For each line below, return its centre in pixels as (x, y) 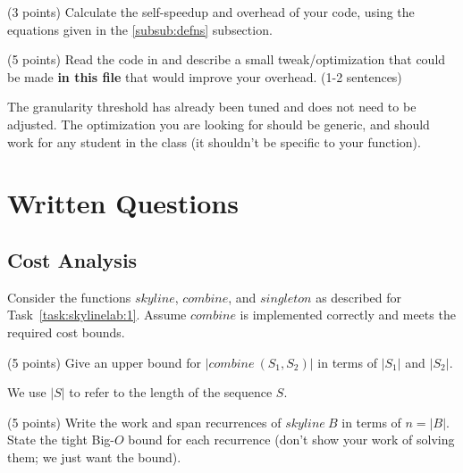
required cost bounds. (66, 332)
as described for (359, 297)
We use (27, 392)
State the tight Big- (61, 440)
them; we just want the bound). (94, 456)
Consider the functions (69, 297)
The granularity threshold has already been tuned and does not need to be (212, 107)
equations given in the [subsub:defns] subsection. (140, 29)
